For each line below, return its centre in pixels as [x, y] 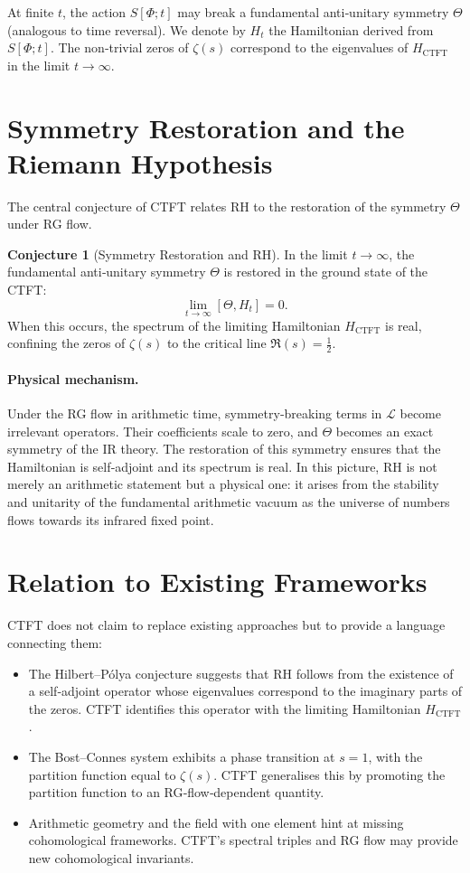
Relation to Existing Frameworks [217, 582]
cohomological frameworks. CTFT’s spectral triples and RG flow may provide [243, 840]
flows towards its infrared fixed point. [111, 519]
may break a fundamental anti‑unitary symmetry [313, 12]
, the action [94, 12]
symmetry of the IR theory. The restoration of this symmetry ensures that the [224, 449]
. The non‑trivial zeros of [119, 47]
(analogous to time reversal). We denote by [127, 29]
